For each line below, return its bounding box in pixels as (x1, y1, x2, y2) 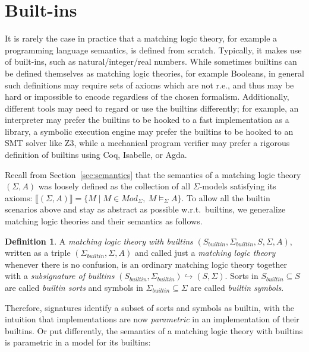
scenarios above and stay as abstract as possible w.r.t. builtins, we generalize (5, 203, 286, 215)
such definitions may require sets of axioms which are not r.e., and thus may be (5, 78, 294, 91)
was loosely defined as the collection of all (38, 180, 191, 192)
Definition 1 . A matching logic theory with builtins (5, 234, 193, 247)
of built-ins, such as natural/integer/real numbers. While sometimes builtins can (5, 55, 297, 68)
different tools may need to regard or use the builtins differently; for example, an (5, 102, 299, 114)
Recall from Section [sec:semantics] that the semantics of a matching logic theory (5, 168, 301, 180)
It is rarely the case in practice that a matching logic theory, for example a (5, 32, 278, 45)
